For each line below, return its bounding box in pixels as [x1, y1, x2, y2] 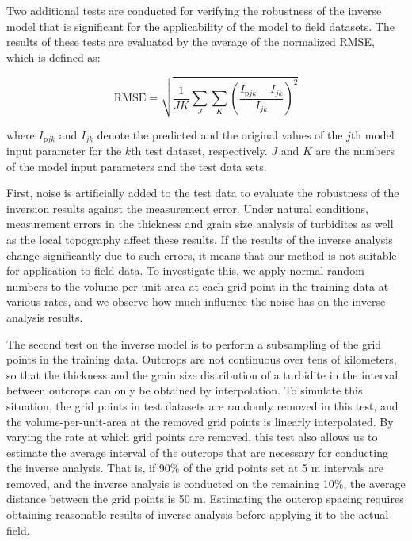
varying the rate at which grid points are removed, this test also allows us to [6, 429, 378, 445]
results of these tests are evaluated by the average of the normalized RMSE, [6, 33, 375, 50]
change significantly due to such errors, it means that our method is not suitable [6, 246, 397, 263]
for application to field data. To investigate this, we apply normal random [6, 262, 364, 279]
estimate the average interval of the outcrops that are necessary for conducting [6, 444, 388, 460]
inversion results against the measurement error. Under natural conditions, [6, 200, 368, 216]
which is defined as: [6, 48, 101, 65]
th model [350, 126, 395, 143]
